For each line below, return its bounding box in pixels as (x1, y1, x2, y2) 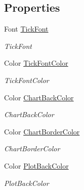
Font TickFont (4, 23, 49, 34)
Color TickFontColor (4, 58, 68, 68)
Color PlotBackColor (4, 160, 69, 171)
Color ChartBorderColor (4, 126, 80, 137)
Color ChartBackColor (4, 92, 74, 102)
